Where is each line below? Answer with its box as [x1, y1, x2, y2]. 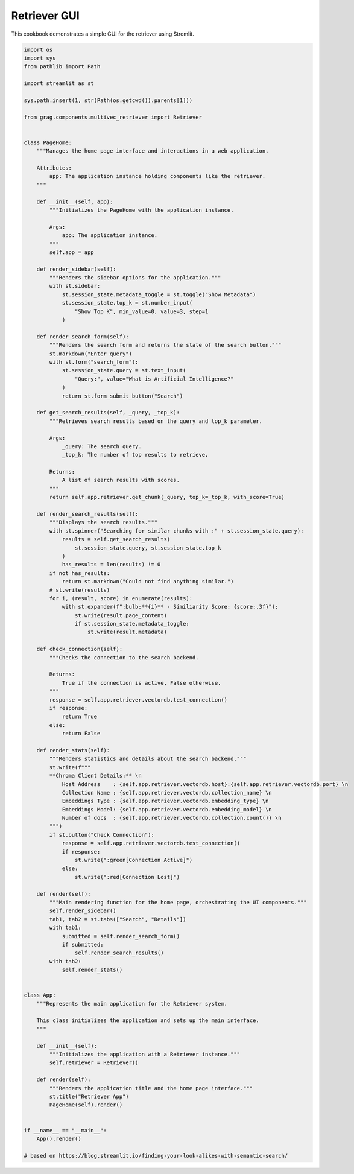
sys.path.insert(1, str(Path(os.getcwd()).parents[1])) [24, 97, 193, 104]
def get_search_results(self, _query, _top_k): [36, 409, 180, 416]
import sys [24, 54, 56, 62]
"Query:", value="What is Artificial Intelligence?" [74, 375, 234, 382]
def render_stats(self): [36, 747, 110, 754]
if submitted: [62, 941, 104, 948]
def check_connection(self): [36, 646, 123, 653]
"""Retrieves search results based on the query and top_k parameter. [49, 417, 262, 425]
